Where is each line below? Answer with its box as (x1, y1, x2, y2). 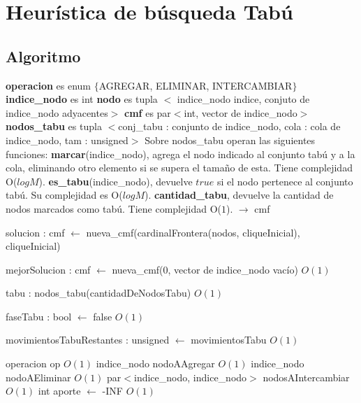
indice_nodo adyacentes (6, 105, 108, 120)
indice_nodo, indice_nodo (134, 369, 247, 384)
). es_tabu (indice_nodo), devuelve (38, 174, 193, 188)
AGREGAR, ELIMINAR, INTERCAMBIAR (98, 78, 293, 92)
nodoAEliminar (6, 369, 71, 384)
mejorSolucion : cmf (6, 262, 91, 276)
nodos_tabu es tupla (6, 119, 102, 134)
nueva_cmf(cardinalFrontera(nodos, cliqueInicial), (86, 225, 300, 239)
